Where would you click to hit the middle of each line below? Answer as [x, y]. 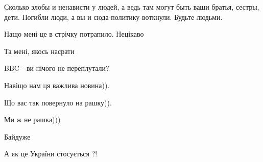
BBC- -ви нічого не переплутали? [57, 68]
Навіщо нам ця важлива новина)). [57, 85]
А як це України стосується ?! [51, 154]
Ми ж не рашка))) [32, 119]
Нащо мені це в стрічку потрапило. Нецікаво [74, 34]
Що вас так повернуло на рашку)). [58, 102]
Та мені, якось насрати [39, 51]
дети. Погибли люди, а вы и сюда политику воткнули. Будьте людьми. [113, 17]
